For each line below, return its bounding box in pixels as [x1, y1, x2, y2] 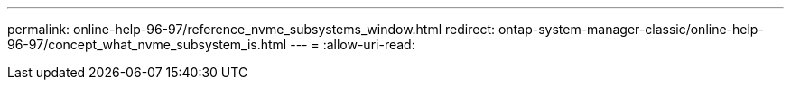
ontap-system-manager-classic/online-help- [498, 22, 764, 37]
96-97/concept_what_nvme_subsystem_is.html [7, 37, 287, 52]
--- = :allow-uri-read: [290, 37, 415, 52]
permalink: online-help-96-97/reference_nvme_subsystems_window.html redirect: [7, 22, 496, 37]
